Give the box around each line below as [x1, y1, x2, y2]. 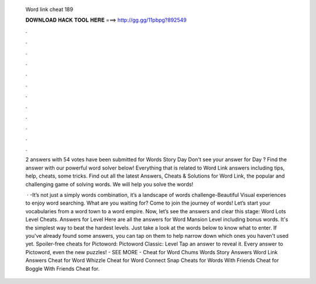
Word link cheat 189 [25, 6, 73, 13]
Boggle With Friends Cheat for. [25, 265, 99, 272]
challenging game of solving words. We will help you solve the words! [25, 181, 194, 188]
